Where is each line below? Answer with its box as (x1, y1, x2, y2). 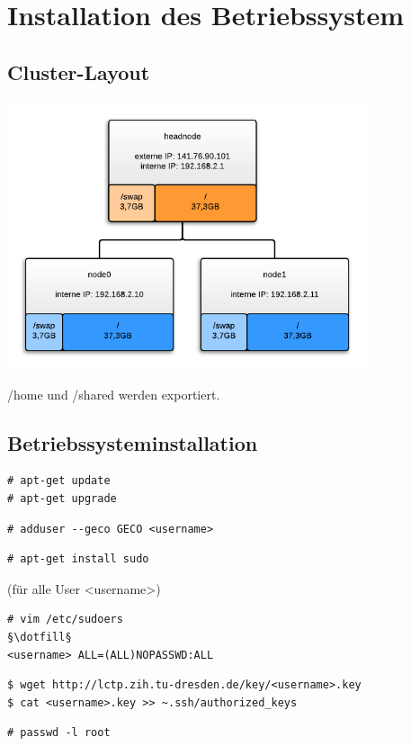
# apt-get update (7, 474, 111, 488)
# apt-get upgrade (7, 491, 117, 505)
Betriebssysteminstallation (7, 428, 258, 456)
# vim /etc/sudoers (7, 613, 123, 626)
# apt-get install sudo (7, 553, 149, 566)
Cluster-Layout (7, 58, 150, 85)
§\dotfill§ (7, 630, 72, 643)
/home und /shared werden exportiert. (7, 384, 220, 403)
